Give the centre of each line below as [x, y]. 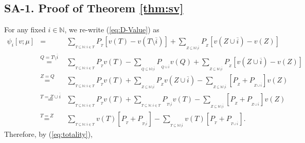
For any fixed [25, 29]
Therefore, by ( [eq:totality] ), [48, 134]
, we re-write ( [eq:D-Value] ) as [112, 29]
